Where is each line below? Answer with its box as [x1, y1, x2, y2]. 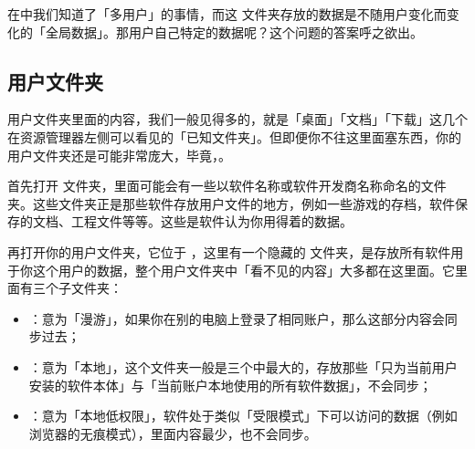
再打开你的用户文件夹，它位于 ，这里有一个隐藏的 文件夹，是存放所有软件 [7, 242, 451, 261]
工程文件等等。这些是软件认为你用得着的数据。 [70, 212, 353, 231]
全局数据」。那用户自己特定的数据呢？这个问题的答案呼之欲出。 [45, 22, 423, 41]
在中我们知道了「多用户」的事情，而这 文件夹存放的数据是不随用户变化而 [7, 5, 447, 23]
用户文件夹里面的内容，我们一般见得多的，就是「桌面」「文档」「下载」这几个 [7, 110, 468, 129]
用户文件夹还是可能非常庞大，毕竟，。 [7, 145, 231, 164]
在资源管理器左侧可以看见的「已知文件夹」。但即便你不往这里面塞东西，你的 [7, 127, 461, 146]
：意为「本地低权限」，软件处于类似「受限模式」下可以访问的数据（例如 [28, 406, 458, 425]
